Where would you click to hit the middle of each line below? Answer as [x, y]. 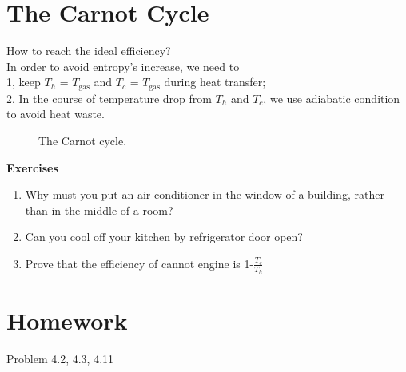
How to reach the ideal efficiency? [89, 51]
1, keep [24, 82]
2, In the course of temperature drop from [109, 98]
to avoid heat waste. [56, 114]
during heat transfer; [215, 82]
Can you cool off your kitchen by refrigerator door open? [164, 237]
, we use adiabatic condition [332, 98]
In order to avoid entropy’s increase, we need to [123, 66]
